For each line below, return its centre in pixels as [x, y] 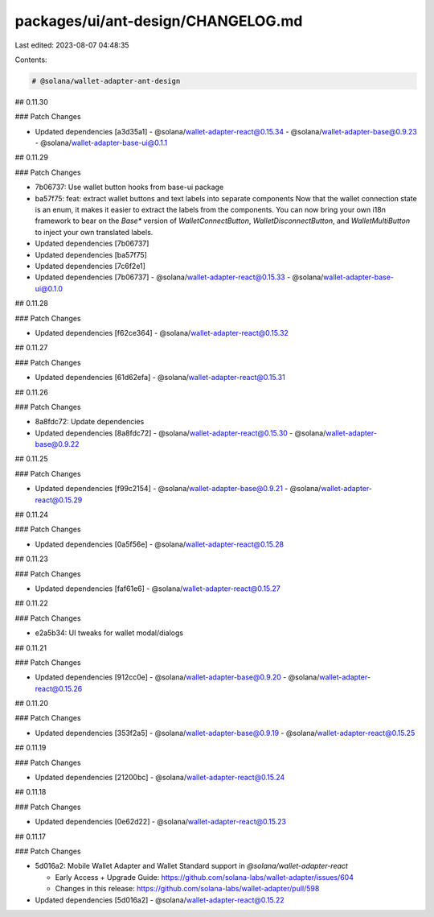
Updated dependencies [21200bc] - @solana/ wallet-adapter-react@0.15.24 [160, 778]
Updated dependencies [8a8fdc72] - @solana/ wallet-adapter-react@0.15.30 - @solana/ [180, 433]
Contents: [31, 60]
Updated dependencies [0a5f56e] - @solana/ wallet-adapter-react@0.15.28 [160, 544]
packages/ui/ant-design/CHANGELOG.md [159, 21]
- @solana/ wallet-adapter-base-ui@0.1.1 [101, 143]
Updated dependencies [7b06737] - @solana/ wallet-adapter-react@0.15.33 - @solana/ [179, 277]
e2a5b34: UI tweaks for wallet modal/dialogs [109, 633]
